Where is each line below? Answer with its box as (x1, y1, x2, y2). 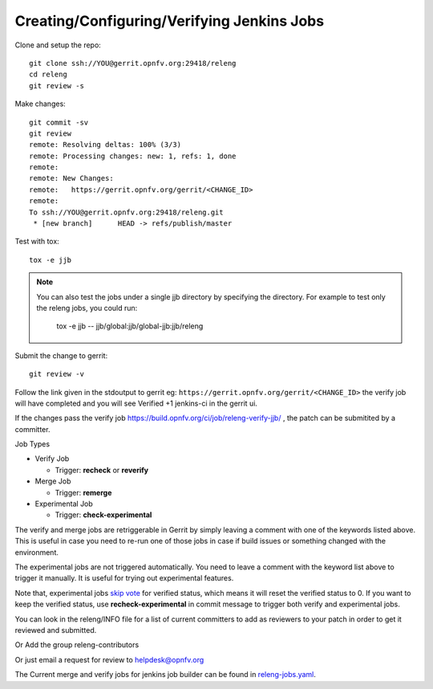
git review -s (29, 81, 84, 90)
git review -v (29, 369, 84, 379)
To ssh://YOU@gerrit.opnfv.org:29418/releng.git (29, 207, 224, 217)
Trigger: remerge (55, 487, 112, 497)
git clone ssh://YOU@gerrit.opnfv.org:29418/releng (29, 59, 237, 67)
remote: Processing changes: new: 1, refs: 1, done (29, 151, 237, 161)
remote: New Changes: (29, 173, 114, 183)
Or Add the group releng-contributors (14, 640, 140, 650)
